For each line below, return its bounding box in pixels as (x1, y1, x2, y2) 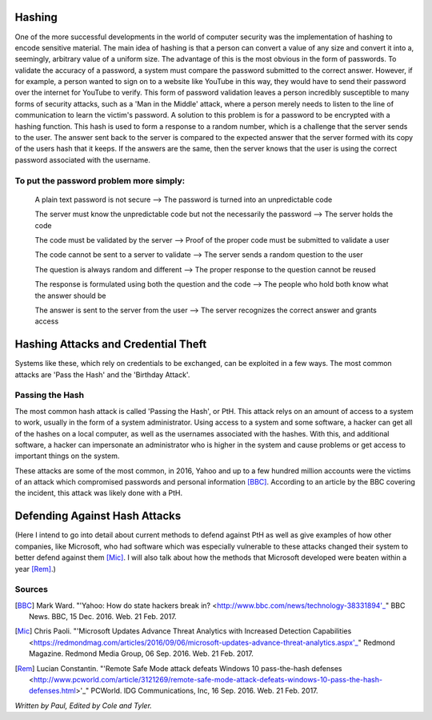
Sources (14, 584, 48, 595)
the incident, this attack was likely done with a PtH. (14, 489, 183, 498)
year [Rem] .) (14, 564, 56, 573)
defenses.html (29, 686, 76, 696)
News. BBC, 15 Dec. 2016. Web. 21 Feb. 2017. (29, 612, 177, 621)
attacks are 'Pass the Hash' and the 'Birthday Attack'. (14, 369, 190, 380)
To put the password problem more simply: (14, 175, 186, 186)
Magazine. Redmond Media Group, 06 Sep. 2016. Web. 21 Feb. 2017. (29, 649, 254, 658)
